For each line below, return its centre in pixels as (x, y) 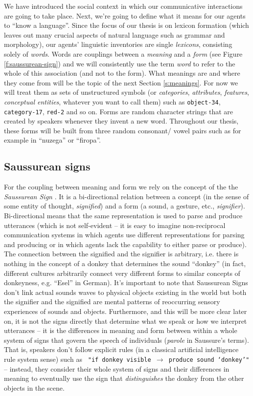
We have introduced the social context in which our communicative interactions (123, 6)
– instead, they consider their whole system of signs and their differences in (117, 368)
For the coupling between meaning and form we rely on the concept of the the (121, 187)
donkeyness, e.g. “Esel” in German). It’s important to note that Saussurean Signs (126, 282)
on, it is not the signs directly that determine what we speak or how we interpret (126, 321)
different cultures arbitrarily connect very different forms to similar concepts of (122, 273)
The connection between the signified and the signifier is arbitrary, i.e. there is (121, 254)
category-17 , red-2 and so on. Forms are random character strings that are (119, 111)
